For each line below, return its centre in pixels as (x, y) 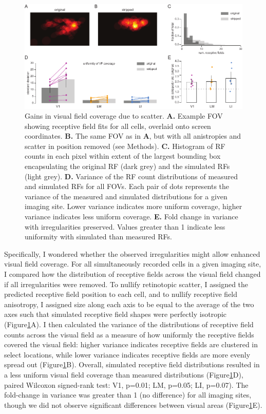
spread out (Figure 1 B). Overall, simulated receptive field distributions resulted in (132, 364)
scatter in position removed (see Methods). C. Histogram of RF (125, 146)
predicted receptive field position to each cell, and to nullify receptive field (121, 294)
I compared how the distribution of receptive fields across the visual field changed (132, 274)
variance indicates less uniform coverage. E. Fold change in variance (131, 217)
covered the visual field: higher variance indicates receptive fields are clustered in (131, 344)
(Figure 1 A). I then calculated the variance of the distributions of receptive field (129, 324)
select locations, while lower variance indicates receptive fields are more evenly (127, 354)
